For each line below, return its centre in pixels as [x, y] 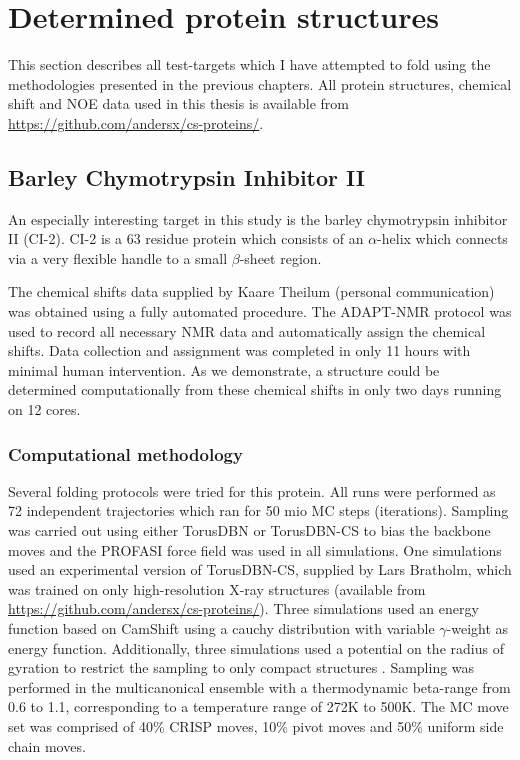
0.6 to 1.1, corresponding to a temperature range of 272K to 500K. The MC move [258, 706]
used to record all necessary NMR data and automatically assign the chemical [247, 330]
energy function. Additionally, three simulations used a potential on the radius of [256, 647]
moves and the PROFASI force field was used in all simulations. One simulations [255, 549]
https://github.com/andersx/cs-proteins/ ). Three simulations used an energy [243, 608]
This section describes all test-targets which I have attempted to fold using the [249, 64]
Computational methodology [125, 453]
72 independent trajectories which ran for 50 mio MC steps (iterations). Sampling [258, 510]
